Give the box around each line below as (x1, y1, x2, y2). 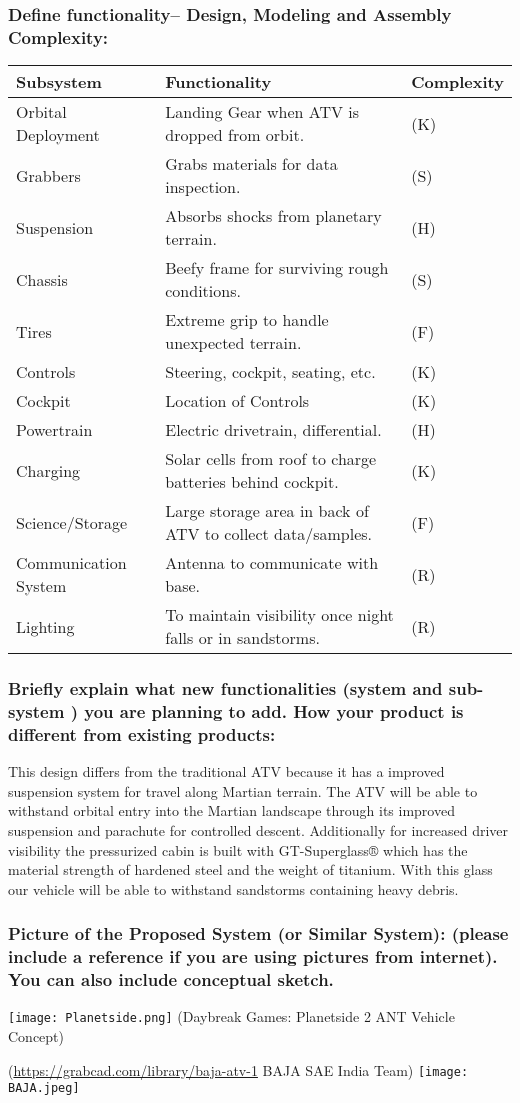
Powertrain (16, 418, 93, 442)
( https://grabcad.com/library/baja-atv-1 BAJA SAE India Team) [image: (8, 1059, 469, 1080)
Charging (16, 458, 81, 482)
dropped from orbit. (165, 123, 305, 147)
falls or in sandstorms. (165, 626, 320, 650)
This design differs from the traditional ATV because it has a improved (8, 761, 445, 782)
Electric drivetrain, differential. (165, 418, 382, 442)
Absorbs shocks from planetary (165, 204, 382, 228)
